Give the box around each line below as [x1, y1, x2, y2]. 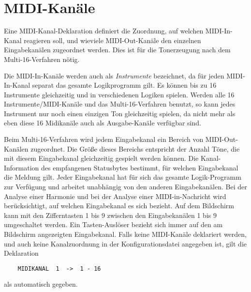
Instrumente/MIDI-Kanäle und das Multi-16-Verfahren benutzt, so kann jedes [4, 99, 236, 109]
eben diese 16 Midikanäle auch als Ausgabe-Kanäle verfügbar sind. [4, 118, 201, 128]
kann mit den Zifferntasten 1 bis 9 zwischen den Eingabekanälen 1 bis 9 [4, 210, 217, 220]
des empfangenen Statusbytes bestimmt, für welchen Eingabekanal [41, 162, 238, 172]
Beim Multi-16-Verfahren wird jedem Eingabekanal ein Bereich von [4, 134, 204, 144]
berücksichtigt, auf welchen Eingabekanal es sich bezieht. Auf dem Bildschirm [4, 200, 234, 211]
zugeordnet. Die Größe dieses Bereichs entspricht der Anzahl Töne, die [30, 143, 240, 154]
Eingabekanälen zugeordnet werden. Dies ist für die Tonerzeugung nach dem [4, 45, 231, 55]
